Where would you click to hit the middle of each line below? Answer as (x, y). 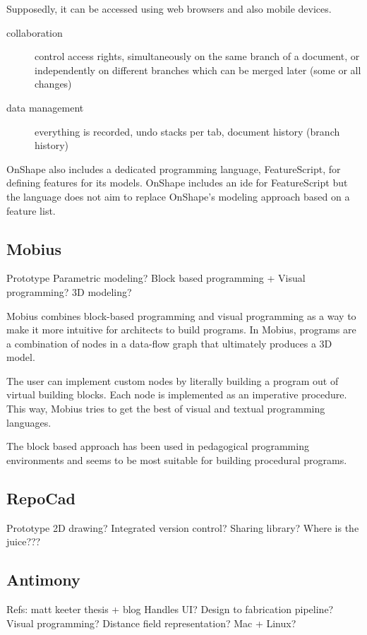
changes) (53, 84)
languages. (29, 422)
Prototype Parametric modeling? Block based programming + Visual (156, 278)
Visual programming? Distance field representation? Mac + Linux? (151, 623)
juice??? (24, 541)
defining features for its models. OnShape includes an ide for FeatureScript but (177, 183)
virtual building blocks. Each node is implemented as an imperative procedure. (177, 394)
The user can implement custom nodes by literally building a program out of (173, 380)
